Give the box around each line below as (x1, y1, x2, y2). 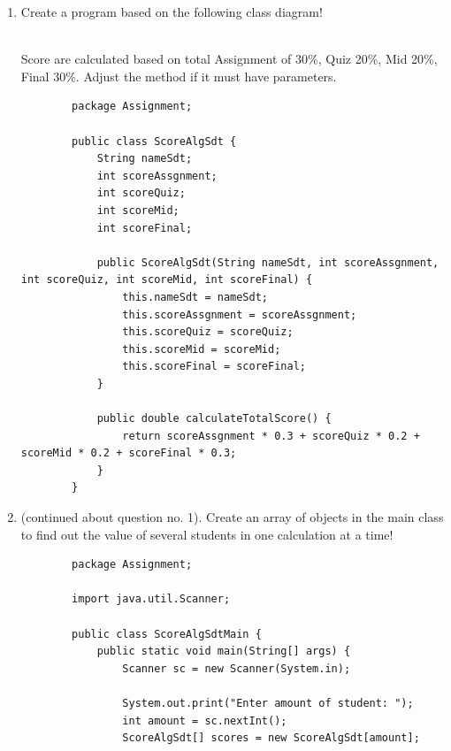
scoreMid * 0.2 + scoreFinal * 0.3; (20, 447, 237, 460)
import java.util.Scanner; (72, 593, 231, 606)
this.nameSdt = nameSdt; (122, 290, 268, 303)
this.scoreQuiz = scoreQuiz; (122, 326, 294, 339)
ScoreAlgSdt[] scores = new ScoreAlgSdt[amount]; (122, 732, 420, 745)
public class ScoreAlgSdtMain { (72, 627, 262, 640)
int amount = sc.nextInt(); (122, 714, 287, 727)
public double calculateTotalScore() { (96, 412, 332, 425)
